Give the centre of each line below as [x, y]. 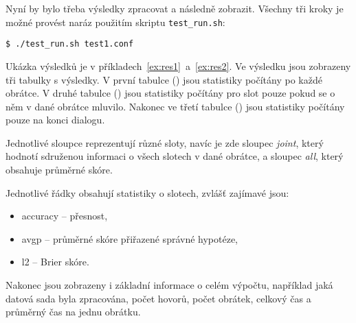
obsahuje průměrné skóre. [59, 170]
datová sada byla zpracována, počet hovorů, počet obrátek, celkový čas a [158, 298]
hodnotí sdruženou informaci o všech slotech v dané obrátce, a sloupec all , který [175, 156]
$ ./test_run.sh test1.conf [70, 44]
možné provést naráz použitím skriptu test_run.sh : [115, 22]
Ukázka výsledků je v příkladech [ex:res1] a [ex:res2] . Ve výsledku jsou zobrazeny [178, 65]
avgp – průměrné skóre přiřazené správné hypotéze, [130, 238]
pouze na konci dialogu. [55, 120]
